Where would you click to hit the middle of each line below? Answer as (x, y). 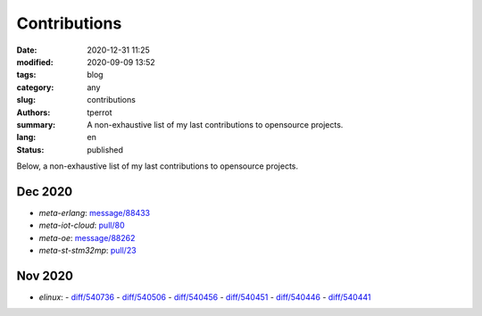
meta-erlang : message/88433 (95, 212)
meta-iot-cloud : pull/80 (82, 225)
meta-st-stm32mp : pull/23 (88, 251)
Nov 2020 (45, 275)
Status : (30, 150)
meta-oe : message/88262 (87, 237)
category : (35, 87)
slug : (26, 100)
